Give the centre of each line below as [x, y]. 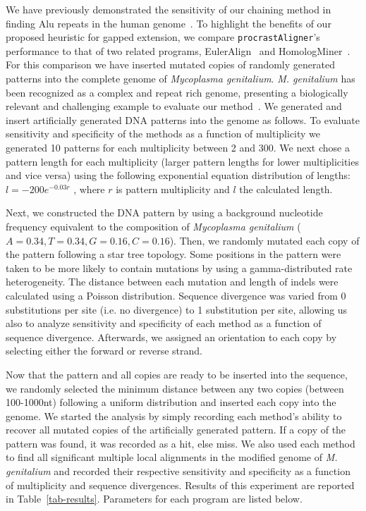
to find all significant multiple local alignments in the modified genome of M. [172, 457]
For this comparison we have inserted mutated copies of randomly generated [170, 64]
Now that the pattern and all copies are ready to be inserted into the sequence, [177, 374]
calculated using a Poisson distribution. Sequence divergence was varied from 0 [176, 295]
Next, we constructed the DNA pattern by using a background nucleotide [164, 213]
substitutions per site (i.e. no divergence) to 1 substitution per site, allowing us [177, 309]
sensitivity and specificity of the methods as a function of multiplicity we [163, 134]
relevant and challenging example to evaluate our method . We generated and [174, 106]
